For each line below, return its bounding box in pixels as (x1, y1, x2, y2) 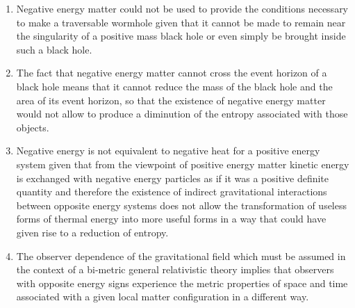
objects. (16, 120, 49, 134)
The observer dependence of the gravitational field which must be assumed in (16, 248, 346, 263)
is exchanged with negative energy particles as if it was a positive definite (16, 170, 329, 185)
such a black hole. (16, 42, 92, 56)
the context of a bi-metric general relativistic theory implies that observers (16, 262, 334, 277)
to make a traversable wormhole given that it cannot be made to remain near (16, 15, 346, 29)
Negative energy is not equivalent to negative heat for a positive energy (16, 143, 320, 158)
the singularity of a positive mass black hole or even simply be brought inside (16, 29, 346, 43)
